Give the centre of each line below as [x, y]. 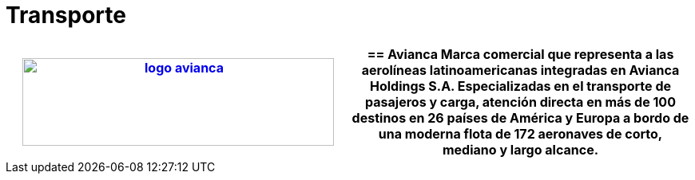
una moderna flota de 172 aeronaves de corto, [520, 133]
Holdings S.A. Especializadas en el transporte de [520, 86]
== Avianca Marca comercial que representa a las [520, 54]
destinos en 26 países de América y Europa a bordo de [520, 117]
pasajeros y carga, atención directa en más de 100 [520, 102]
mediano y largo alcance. [520, 149]
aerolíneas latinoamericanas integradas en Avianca [520, 70]
